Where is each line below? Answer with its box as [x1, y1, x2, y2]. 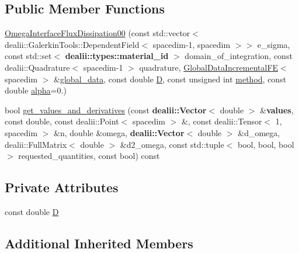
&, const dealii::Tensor [181, 115, 262, 127]
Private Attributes [5, 178, 119, 196]
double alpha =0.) [5, 84, 67, 96]
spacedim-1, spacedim [152, 38, 231, 50]
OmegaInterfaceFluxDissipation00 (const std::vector [5, 27, 190, 39]
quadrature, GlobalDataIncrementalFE [139, 61, 279, 73]
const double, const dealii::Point [5, 115, 119, 127]
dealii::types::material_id [65, 50, 169, 62]
